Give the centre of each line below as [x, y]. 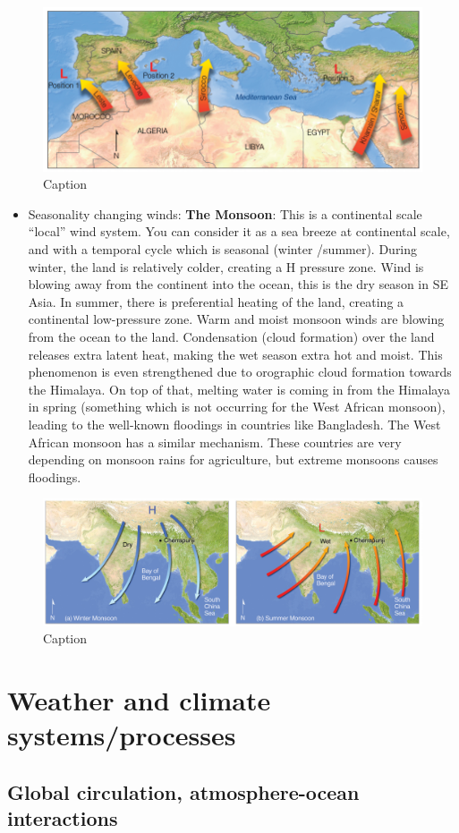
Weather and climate [139, 700]
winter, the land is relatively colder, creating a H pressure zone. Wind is [226, 266]
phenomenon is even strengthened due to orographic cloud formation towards [240, 372]
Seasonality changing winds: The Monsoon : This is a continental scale [225, 213]
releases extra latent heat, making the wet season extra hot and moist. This [235, 354]
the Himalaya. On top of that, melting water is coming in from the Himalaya [239, 389]
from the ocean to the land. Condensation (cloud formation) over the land [231, 337]
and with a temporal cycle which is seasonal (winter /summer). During [223, 249]
